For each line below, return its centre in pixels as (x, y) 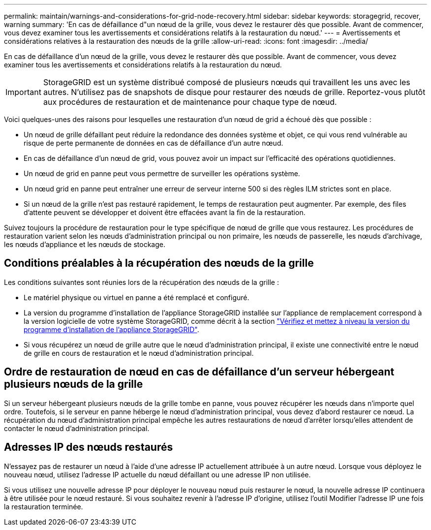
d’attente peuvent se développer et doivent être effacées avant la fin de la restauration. (165, 212)
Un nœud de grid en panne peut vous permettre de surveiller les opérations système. (162, 173)
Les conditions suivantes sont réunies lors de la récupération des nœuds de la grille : (141, 282)
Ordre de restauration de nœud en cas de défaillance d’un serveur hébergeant (199, 372)
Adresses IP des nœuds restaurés (89, 447)
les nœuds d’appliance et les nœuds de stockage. (85, 244)
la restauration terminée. (44, 506)
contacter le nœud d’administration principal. (77, 428)
